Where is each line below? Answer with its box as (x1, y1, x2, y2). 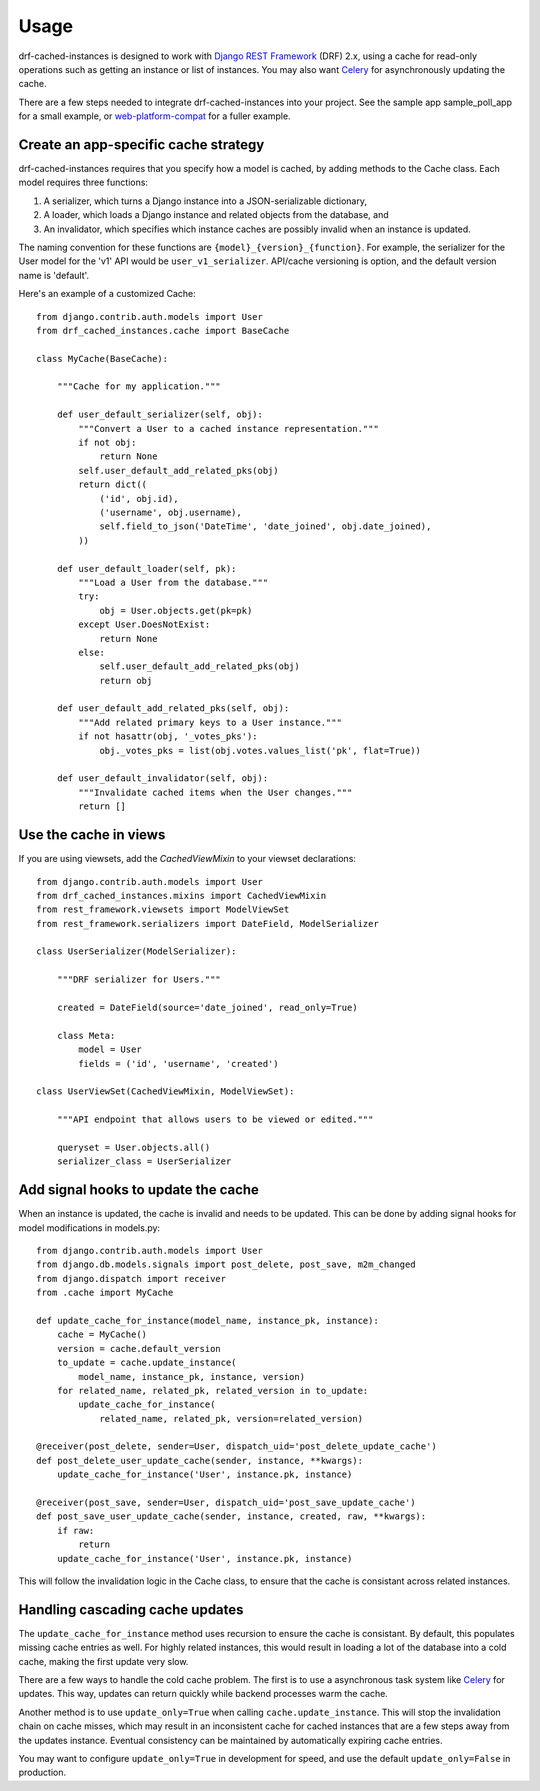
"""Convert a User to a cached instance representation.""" (78, 423, 379, 434)
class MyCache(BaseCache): (36, 353, 169, 364)
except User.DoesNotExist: (78, 619, 211, 630)
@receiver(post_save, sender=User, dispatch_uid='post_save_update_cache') (36, 1497, 416, 1509)
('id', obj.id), (99, 493, 179, 504)
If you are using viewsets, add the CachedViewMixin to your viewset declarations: (18, 853, 357, 865)
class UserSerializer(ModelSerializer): (36, 946, 237, 957)
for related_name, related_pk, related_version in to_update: (56, 1385, 369, 1396)
